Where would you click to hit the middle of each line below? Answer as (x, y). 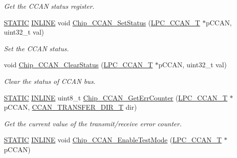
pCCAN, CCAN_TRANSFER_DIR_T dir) (70, 107)
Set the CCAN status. (36, 48)
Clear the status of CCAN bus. (50, 81)
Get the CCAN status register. (49, 6)
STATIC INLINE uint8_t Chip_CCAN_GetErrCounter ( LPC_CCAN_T (116, 97)
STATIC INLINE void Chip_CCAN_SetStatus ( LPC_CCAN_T (102, 22)
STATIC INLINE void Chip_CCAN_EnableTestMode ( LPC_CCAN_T (113, 140)
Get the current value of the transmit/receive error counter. (93, 123)
